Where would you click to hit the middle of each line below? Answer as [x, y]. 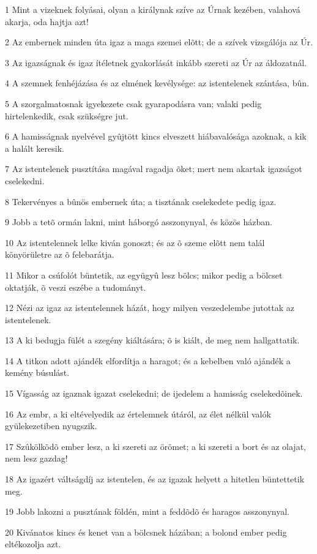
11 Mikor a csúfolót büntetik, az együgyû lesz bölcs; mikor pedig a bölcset [144, 275]
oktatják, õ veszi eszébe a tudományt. [76, 287]
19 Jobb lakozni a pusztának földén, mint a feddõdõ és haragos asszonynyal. [147, 511]
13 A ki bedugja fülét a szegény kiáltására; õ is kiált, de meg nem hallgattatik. [152, 340]
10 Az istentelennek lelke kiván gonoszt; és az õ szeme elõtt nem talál [135, 242]
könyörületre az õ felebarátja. [60, 254]
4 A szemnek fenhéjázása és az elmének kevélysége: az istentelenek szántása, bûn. [157, 83]
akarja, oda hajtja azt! [47, 21]
